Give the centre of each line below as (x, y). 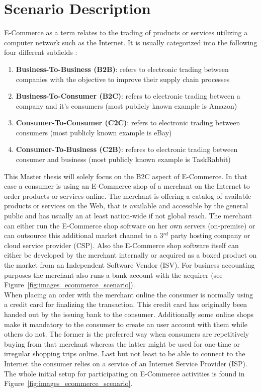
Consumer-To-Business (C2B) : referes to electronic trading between (127, 149)
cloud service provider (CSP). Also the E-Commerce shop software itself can (121, 245)
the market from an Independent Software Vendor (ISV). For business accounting (129, 265)
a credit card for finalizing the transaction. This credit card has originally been (126, 304)
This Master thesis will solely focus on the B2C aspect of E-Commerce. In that (126, 176)
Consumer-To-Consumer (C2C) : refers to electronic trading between (128, 123)
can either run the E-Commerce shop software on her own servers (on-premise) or (130, 225)
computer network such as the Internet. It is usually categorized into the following (131, 42)
